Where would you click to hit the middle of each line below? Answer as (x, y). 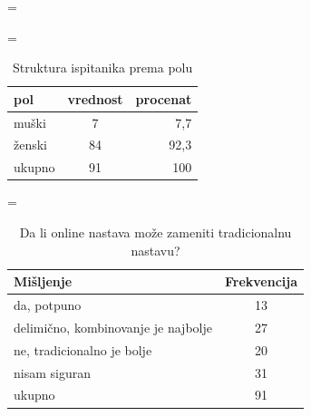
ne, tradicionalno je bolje (83, 349)
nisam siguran (52, 372)
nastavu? (155, 250)
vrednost (95, 98)
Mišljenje (43, 281)
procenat (164, 98)
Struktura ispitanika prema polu (103, 68)
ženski (31, 145)
